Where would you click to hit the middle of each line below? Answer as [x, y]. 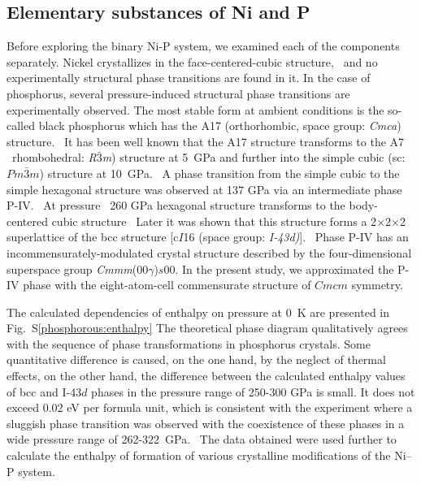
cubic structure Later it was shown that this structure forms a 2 [214, 221]
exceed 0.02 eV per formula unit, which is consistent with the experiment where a [210, 407]
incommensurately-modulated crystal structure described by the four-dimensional [209, 252]
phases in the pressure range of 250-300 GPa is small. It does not [253, 391]
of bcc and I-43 [44, 391]
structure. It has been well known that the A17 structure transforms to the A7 [206, 141]
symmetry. [377, 285]
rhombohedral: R [54, 157]
